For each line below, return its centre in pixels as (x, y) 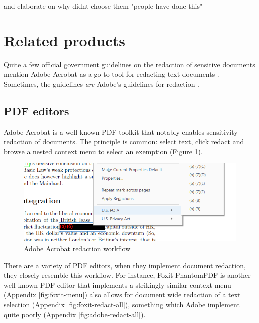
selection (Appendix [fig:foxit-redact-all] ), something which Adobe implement (122, 304)
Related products (65, 40)
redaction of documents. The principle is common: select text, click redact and (124, 142)
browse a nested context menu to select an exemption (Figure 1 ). (103, 151)
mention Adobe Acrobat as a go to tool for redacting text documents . (112, 74)
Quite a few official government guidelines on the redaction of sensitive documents (129, 64)
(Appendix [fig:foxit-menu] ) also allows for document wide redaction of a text (122, 294)
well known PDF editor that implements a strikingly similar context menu (118, 284)
